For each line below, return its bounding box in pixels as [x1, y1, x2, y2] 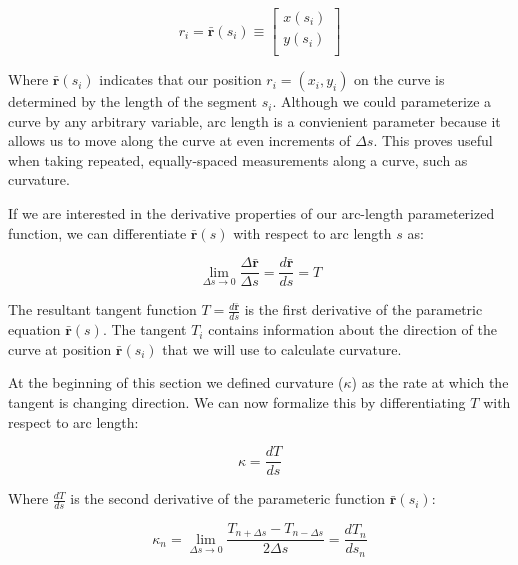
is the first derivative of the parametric [244, 299, 483, 320]
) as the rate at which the [351, 372, 509, 393]
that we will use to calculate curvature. [162, 338, 402, 359]
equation [8, 319, 61, 340]
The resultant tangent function [8, 299, 197, 320]
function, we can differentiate [8, 222, 187, 243]
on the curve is [354, 69, 445, 90]
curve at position [8, 338, 112, 359]
